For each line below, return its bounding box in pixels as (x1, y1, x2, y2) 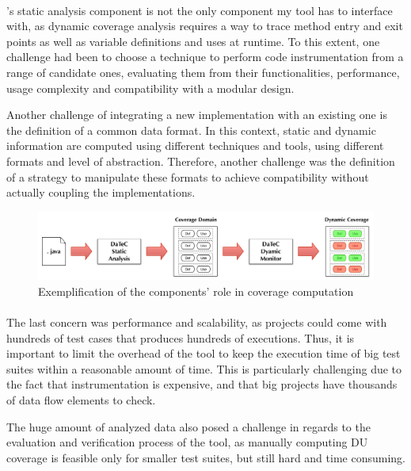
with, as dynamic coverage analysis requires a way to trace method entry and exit (6, 17, 403, 34)
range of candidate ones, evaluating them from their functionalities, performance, (6, 63, 400, 80)
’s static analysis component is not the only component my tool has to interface (6, 2, 393, 18)
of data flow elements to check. (6, 392, 156, 408)
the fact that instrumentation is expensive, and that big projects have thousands (6, 376, 398, 392)
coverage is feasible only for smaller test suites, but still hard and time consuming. (6, 449, 405, 465)
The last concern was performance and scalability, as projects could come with (6, 314, 387, 331)
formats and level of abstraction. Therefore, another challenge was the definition (6, 152, 395, 169)
